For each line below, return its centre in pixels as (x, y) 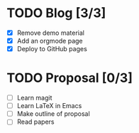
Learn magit (34, 98)
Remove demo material (50, 33)
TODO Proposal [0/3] (69, 78)
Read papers (35, 122)
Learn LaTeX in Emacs (49, 106)
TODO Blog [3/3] (56, 13)
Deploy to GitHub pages (52, 49)
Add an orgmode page (50, 41)
